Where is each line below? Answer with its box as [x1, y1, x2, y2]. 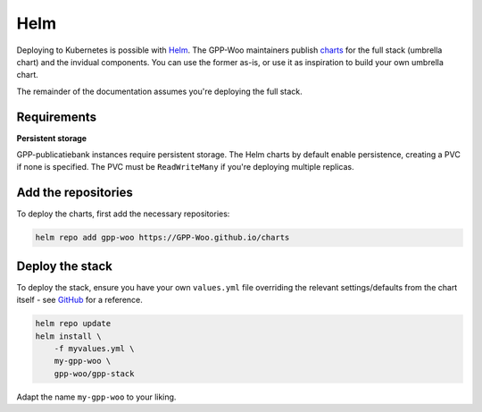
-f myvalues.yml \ [54, 343, 135, 353]
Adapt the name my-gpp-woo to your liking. [16, 391, 177, 402]
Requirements [16, 109, 97, 124]
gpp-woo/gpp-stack [54, 368, 135, 379]
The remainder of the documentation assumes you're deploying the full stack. [16, 86, 303, 97]
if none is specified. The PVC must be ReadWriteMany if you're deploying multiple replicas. [16, 162, 354, 172]
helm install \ [35, 331, 102, 341]
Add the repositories [16, 185, 134, 200]
